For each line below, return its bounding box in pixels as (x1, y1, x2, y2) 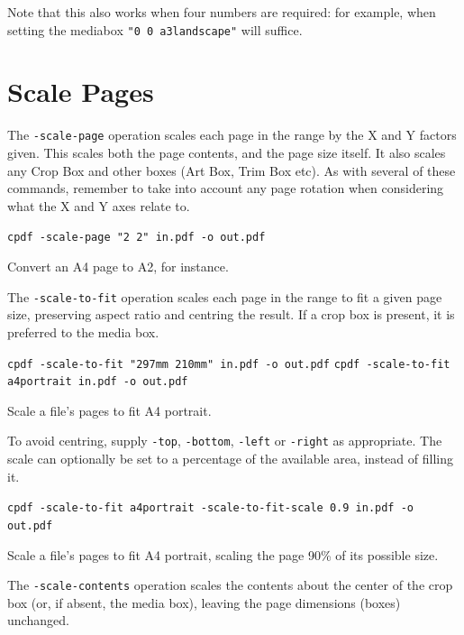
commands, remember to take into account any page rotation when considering (7, 179, 444, 198)
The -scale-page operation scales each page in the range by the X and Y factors (7, 125, 457, 144)
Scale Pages (7, 73, 154, 110)
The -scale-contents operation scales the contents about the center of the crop (7, 575, 453, 594)
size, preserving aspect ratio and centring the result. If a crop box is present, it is (7, 305, 455, 324)
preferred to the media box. (7, 322, 159, 341)
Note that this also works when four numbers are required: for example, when (7, 3, 436, 21)
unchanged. (7, 611, 69, 630)
